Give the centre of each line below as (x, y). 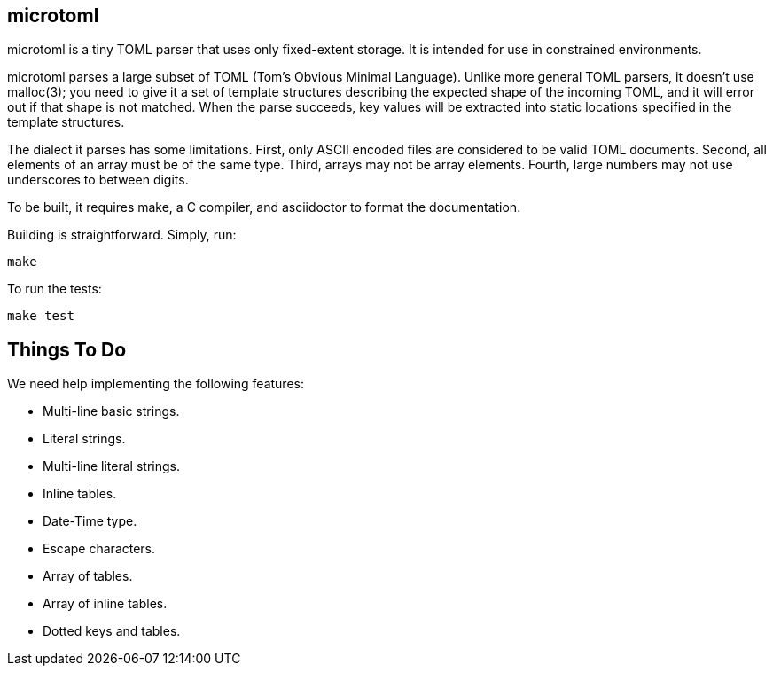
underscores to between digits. (98, 180)
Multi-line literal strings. (111, 466)
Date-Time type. (90, 521)
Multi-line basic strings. (111, 411)
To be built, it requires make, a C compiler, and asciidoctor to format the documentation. (264, 207)
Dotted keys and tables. (112, 631)
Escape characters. (99, 549)
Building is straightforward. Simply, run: (122, 235)
